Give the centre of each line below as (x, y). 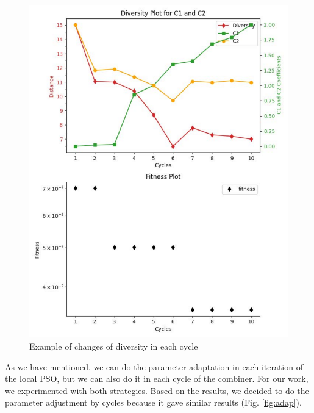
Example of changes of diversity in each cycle (114, 346)
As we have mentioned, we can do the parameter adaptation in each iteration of (154, 366)
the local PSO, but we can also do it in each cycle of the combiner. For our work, (157, 379)
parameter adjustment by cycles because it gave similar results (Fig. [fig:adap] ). (153, 402)
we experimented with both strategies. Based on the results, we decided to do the (157, 390)
